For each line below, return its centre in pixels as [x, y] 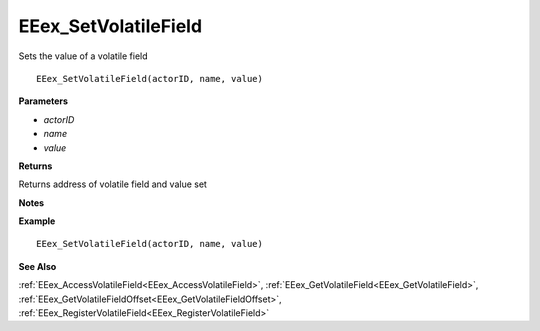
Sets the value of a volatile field [83, 56]
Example [37, 221]
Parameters [43, 101]
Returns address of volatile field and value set [112, 184]
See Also [37, 266]
